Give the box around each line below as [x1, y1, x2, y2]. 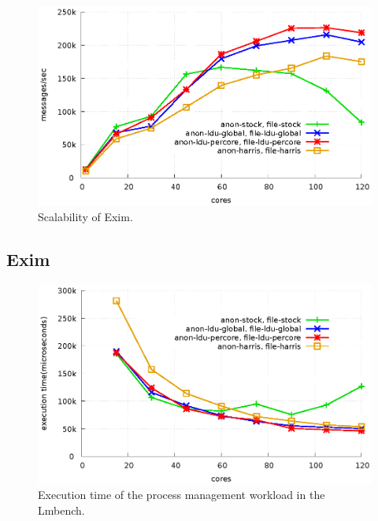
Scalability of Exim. [38, 208, 133, 224]
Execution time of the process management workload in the [38, 486, 325, 503]
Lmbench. [38, 501, 85, 518]
